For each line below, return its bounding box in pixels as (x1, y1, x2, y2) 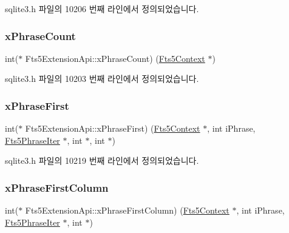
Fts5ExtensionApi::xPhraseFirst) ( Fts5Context (25, 122, 200, 135)
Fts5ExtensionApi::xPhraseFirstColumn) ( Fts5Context (25, 204, 229, 217)
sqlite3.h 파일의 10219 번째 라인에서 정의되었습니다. (5, 154, 199, 167)
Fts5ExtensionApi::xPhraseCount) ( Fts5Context (25, 52, 205, 64)
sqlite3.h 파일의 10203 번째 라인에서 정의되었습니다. (5, 72, 199, 85)
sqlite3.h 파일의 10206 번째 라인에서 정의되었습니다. (5, 2, 199, 15)
